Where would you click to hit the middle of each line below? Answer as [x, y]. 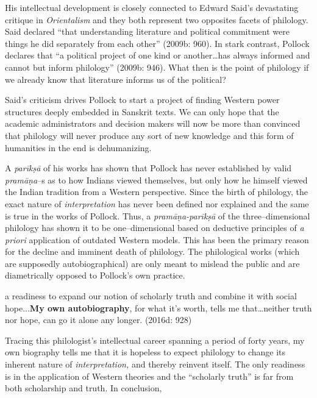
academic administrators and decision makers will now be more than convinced [153, 123]
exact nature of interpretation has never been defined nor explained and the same [157, 203]
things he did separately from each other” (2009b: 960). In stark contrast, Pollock [157, 43]
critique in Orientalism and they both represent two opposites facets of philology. [157, 19]
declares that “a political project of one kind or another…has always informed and [158, 55]
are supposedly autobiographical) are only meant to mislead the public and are [152, 263]
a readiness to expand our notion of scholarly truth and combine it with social [151, 296]
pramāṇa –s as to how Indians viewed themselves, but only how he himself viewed [156, 179]
